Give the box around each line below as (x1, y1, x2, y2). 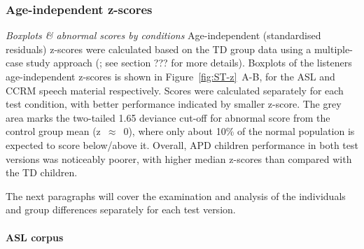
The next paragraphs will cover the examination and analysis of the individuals (6, 188, 346, 203)
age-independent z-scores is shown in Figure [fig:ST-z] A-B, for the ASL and (6, 69, 335, 83)
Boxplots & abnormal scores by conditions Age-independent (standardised (6, 28, 321, 43)
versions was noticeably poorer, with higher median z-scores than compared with (6, 151, 352, 166)
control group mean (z (6, 124, 101, 138)
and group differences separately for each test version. (6, 202, 236, 217)
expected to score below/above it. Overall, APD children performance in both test (6, 137, 358, 152)
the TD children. (6, 165, 78, 180)
